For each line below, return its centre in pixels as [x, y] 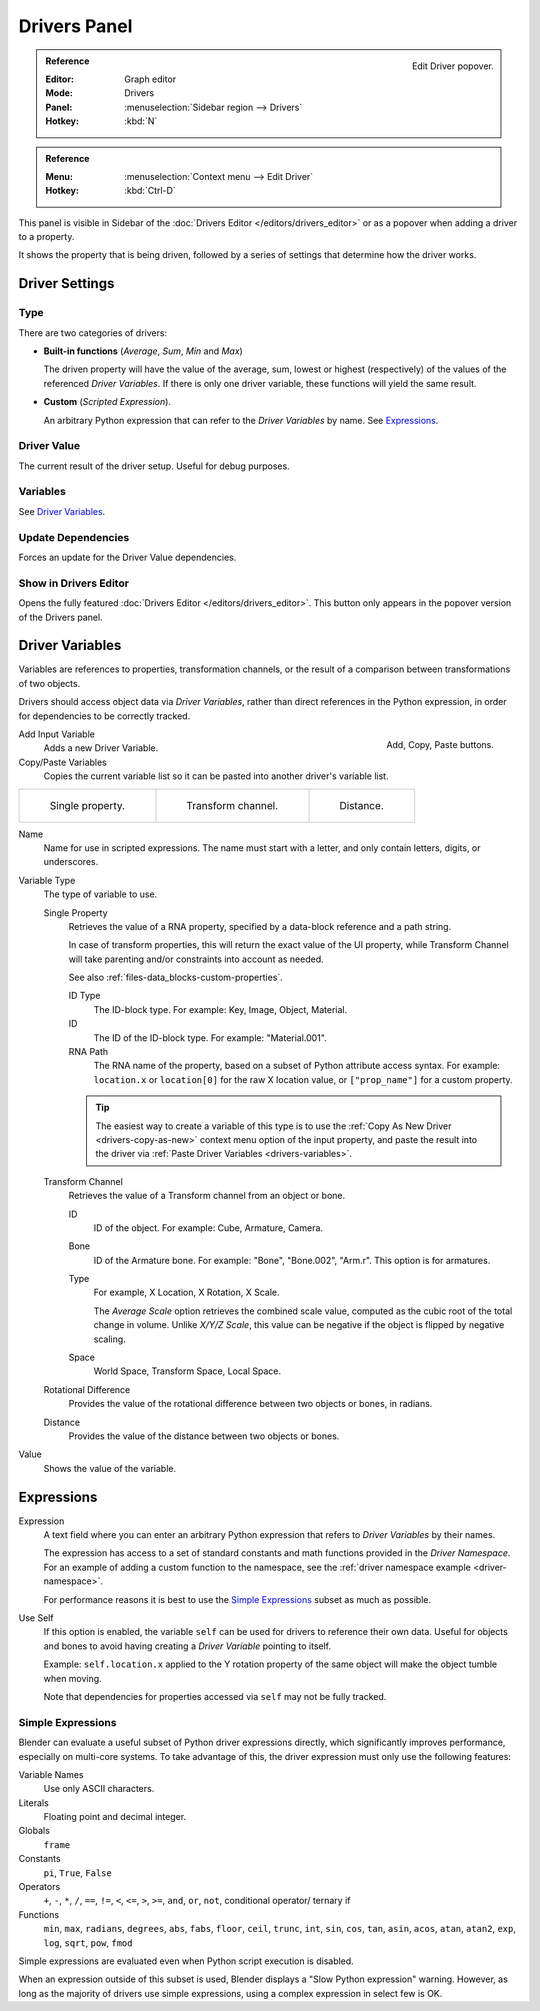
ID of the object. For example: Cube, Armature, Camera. [208, 1227]
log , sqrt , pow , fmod [88, 1942]
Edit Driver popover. [452, 66]
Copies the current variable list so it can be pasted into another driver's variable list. [216, 776]
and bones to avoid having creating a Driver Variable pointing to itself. [187, 1646]
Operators [39, 1887]
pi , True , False [77, 1872]
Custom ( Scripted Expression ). [107, 402]
